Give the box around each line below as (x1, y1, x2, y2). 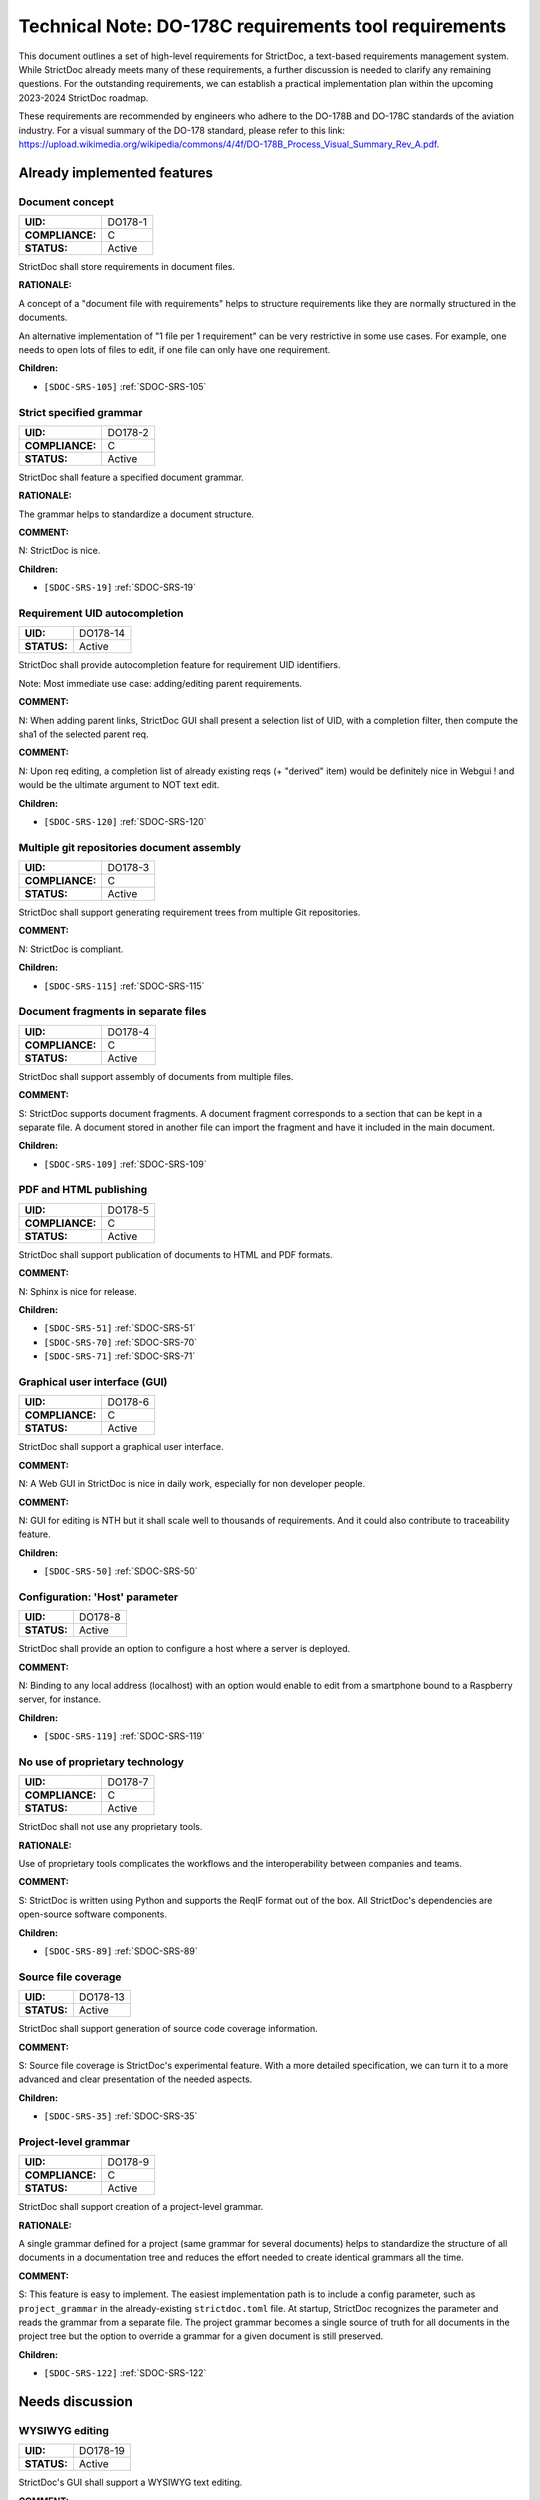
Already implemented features (18, 164, 214, 181)
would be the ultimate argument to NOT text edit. (18, 779, 220, 791)
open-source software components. (18, 1908, 167, 1920)
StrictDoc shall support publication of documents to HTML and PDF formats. (18, 1248, 334, 1260)
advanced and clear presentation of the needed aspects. (18, 2073, 253, 2085)
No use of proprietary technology (18, 1755, 185, 1769)
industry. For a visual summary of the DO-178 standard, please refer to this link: (18, 124, 345, 136)
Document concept (18, 195, 114, 209)
